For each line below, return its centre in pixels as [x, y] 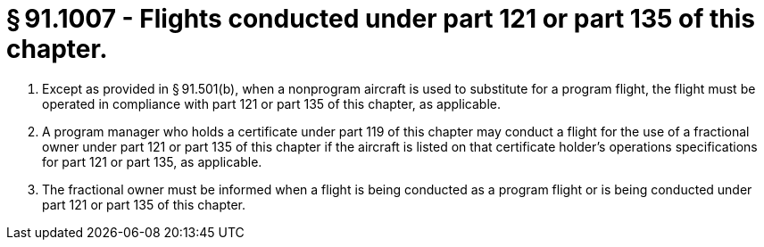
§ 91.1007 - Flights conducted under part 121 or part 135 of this [381, 19]
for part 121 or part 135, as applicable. [152, 161]
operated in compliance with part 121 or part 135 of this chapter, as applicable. [271, 103]
